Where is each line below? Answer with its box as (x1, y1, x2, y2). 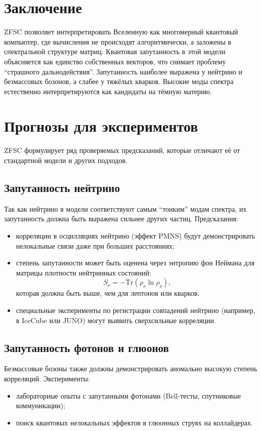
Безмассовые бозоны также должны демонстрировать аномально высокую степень (4, 363, 257, 374)
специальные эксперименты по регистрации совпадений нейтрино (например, (16, 304, 255, 315)
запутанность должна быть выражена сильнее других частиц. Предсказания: (4, 213, 239, 224)
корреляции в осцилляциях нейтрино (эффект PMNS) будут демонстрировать (16, 230, 255, 241)
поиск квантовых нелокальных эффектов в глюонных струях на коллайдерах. (16, 417, 253, 427)
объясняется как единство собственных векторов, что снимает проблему (4, 56, 226, 66)
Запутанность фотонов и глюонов (4, 339, 169, 355)
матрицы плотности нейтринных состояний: (16, 267, 151, 278)
